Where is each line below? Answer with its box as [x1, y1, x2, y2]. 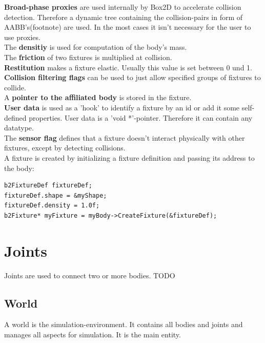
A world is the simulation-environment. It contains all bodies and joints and [4, 319, 243, 330]
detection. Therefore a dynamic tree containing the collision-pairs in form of [4, 11, 243, 22]
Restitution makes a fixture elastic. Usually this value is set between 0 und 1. [4, 62, 252, 72]
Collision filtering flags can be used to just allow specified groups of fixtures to [4, 72, 261, 83]
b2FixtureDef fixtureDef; [4, 182, 92, 189]
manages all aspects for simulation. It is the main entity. [4, 329, 181, 339]
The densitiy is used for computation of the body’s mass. [4, 42, 187, 52]
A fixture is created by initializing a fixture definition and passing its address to [4, 152, 255, 163]
